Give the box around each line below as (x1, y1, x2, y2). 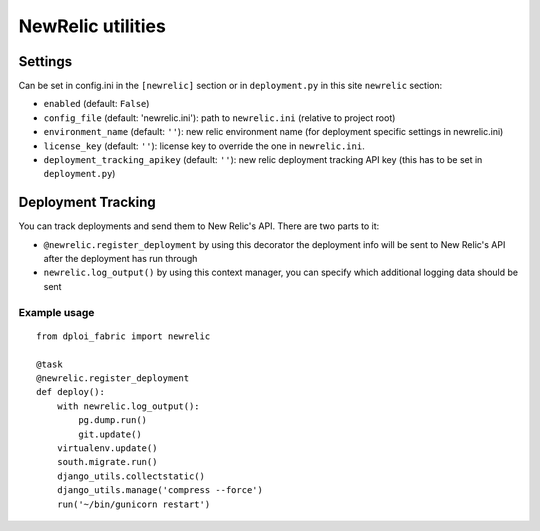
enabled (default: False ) (43, 98, 150, 110)
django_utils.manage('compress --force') (56, 485, 264, 496)
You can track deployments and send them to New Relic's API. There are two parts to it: (18, 220, 380, 232)
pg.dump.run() (78, 415, 148, 426)
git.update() (78, 428, 142, 440)
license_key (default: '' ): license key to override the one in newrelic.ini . (43, 140, 365, 152)
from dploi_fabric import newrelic (36, 330, 211, 342)
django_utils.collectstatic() (56, 470, 205, 482)
